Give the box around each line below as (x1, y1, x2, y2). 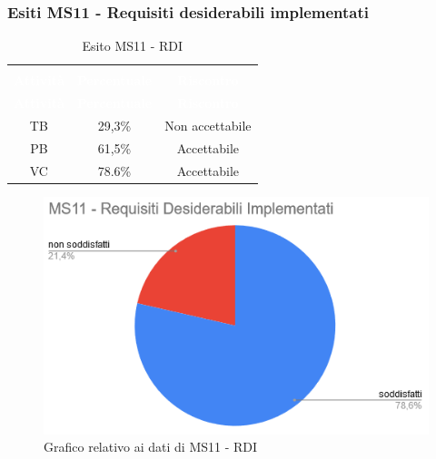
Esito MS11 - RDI (82, 36, 183, 55)
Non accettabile (164, 116, 252, 134)
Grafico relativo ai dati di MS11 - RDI (44, 437, 258, 456)
